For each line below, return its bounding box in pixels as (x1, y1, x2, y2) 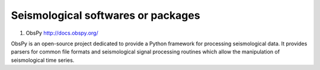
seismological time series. (11, 56, 75, 64)
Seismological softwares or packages (11, 9, 201, 22)
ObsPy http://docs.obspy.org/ (25, 29, 98, 36)
